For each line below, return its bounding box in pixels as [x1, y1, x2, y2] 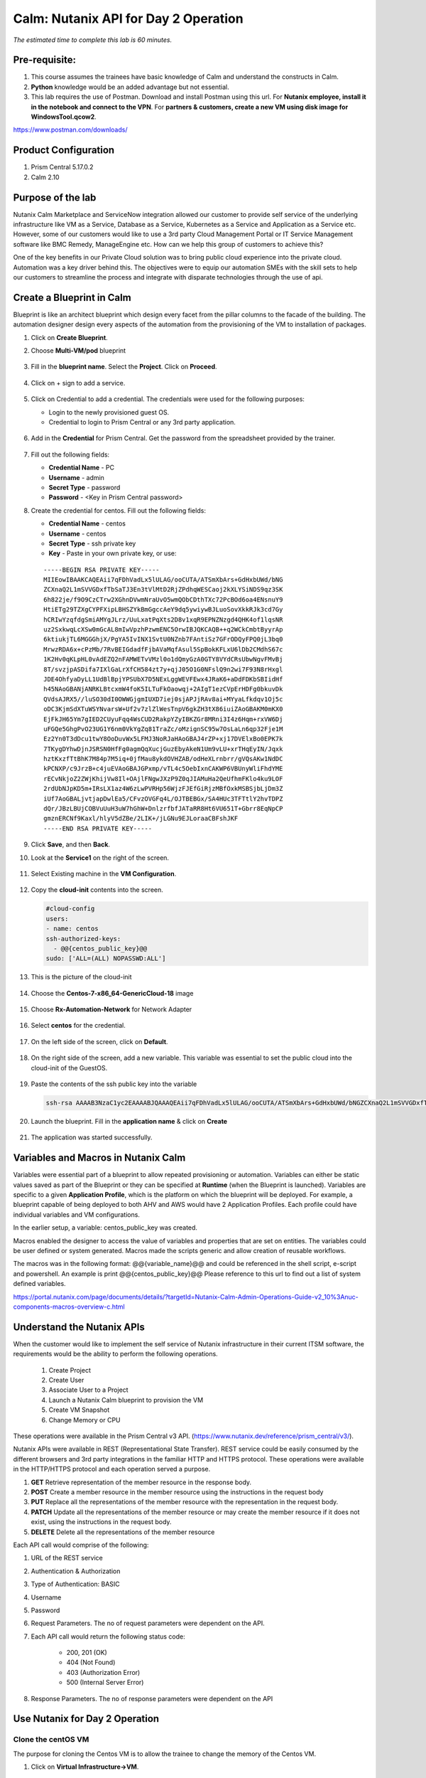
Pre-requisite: [13, 54, 76, 66]
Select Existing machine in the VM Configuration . [31, 870, 177, 878]
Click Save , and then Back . [31, 840, 110, 849]
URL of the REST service [31, 1554, 103, 1563]
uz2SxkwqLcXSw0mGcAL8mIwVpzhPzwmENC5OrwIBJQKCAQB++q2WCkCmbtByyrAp [43, 626, 283, 634]
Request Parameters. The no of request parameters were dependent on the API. [31, 1619, 266, 1628]
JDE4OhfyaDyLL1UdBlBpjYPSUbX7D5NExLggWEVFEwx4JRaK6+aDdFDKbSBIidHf [43, 675, 283, 683]
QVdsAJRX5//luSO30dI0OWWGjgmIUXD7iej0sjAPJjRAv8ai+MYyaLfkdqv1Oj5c [43, 695, 283, 703]
